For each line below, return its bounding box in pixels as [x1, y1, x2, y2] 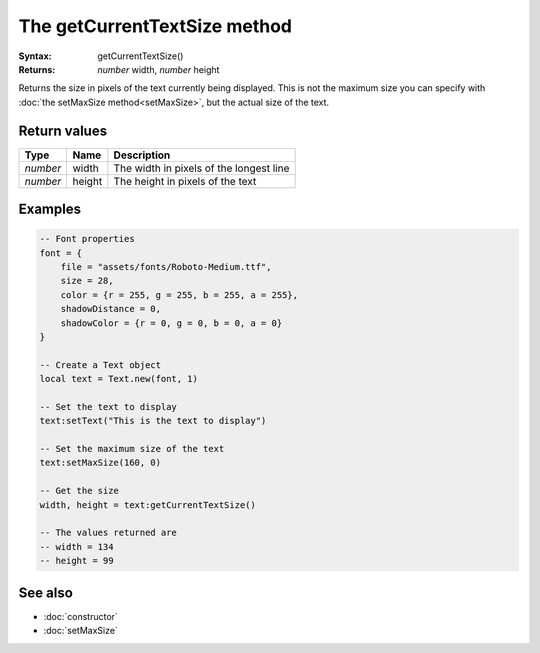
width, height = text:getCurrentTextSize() [39, 499, 257, 510]
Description [113, 148, 171, 162]
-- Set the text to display [39, 401, 177, 412]
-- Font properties [39, 233, 135, 245]
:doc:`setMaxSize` [43, 625, 119, 637]
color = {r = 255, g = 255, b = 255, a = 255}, [60, 289, 299, 300]
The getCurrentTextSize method [18, 15, 292, 37]
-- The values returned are [39, 527, 177, 539]
